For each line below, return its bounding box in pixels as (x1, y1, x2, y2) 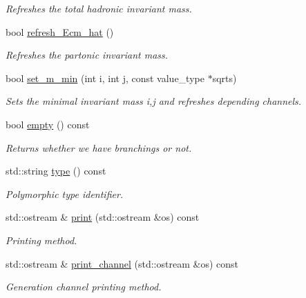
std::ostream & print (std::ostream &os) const (6, 210, 200, 224)
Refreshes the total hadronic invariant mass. (6, 1, 192, 15)
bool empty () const (6, 117, 90, 131)
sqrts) (212, 70, 237, 85)
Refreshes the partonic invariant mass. (6, 48, 169, 62)
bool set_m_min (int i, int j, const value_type (6, 70, 204, 85)
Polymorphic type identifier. (6, 186, 124, 201)
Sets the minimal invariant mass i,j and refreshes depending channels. (6, 94, 302, 108)
